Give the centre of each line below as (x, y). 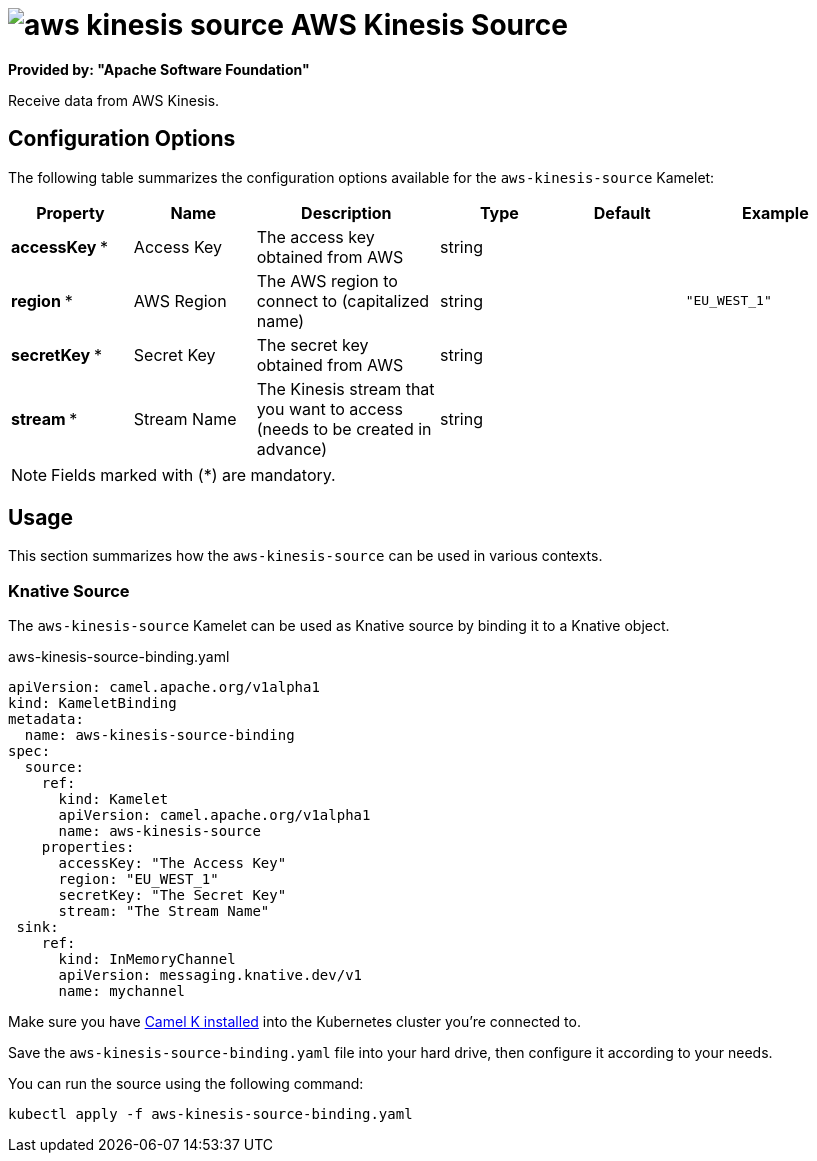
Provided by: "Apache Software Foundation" (159, 69)
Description (346, 212)
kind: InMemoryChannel (147, 959)
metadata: (46, 719)
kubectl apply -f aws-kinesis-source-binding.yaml (210, 1114)
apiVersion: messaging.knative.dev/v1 (210, 975)
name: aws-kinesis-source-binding (159, 735)
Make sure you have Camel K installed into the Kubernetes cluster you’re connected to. (294, 1022)
